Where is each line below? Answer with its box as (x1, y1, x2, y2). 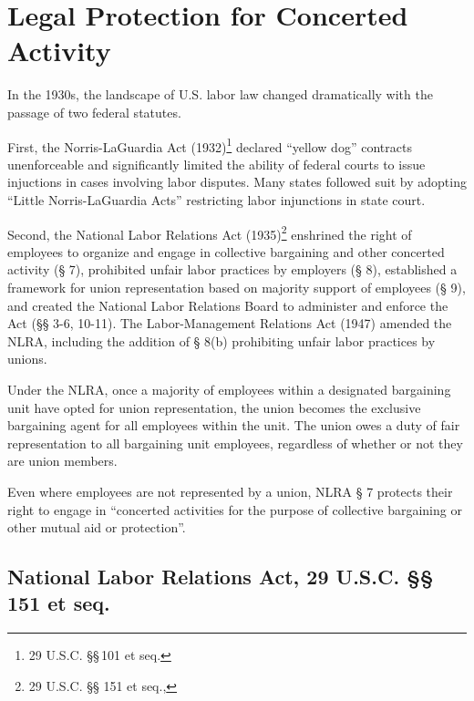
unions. (7, 349, 47, 368)
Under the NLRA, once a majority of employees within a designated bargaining (7, 379, 451, 398)
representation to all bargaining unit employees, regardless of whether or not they (7, 433, 463, 452)
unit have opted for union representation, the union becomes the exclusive (7, 397, 421, 417)
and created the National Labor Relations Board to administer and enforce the (7, 295, 448, 314)
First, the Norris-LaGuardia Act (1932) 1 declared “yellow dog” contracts (7, 134, 412, 156)
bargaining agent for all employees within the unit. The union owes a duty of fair (7, 416, 460, 435)
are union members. (7, 451, 118, 470)
